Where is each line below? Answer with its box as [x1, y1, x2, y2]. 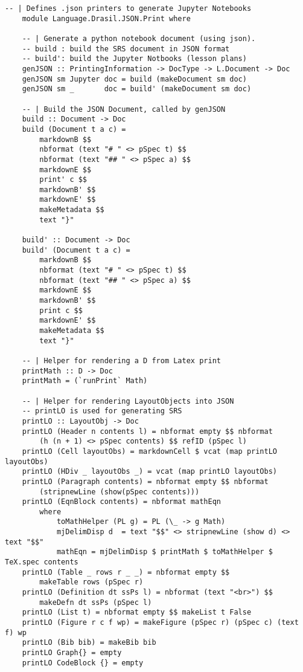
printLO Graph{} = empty [22, 648, 122, 657]
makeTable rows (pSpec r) [39, 578, 144, 587]
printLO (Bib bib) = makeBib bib [22, 638, 156, 647]
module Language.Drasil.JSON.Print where [22, 14, 191, 23]
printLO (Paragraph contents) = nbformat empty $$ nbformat [22, 477, 269, 486]
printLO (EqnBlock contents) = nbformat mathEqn [22, 497, 221, 506]
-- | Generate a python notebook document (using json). [22, 34, 256, 43]
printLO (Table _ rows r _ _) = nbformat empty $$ [22, 567, 230, 577]
